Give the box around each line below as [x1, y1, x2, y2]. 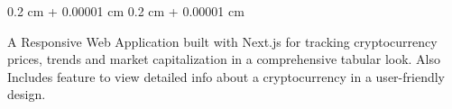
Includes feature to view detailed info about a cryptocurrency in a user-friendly [7, 67, 445, 86]
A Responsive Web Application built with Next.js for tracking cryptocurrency [7, 32, 438, 50]
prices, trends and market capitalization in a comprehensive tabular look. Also [7, 50, 441, 68]
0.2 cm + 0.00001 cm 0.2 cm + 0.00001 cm [7, 2, 244, 20]
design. [7, 85, 46, 104]
